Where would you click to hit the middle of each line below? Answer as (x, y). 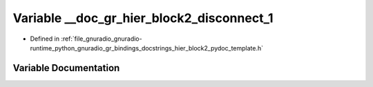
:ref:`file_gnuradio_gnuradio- (102, 39)
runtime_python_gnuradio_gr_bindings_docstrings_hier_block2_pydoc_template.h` (147, 48)
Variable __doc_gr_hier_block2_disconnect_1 (143, 18)
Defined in (45, 39)
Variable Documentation (66, 68)
